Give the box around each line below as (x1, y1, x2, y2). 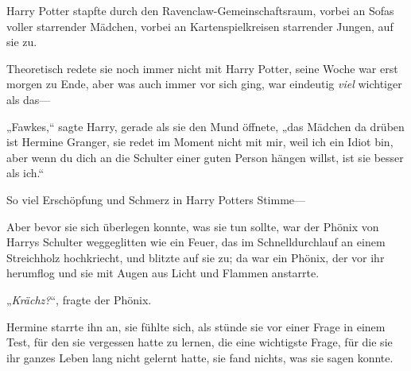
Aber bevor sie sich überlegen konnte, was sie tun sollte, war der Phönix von (6, 218, 379, 234)
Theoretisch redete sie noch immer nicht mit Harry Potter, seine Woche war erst (6, 60, 398, 76)
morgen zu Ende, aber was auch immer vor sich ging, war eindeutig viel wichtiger (6, 75, 402, 92)
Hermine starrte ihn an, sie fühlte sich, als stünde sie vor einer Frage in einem (6, 318, 386, 334)
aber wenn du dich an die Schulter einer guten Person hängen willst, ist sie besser (6, 149, 404, 165)
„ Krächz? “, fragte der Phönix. (6, 291, 152, 307)
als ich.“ (6, 164, 45, 181)
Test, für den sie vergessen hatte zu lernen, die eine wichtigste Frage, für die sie (6, 334, 393, 350)
